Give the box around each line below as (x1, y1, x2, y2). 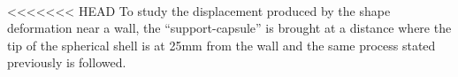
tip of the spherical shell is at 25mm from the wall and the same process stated (7, 35, 436, 54)
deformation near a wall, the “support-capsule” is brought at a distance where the (7, 19, 452, 37)
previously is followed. (7, 53, 126, 72)
